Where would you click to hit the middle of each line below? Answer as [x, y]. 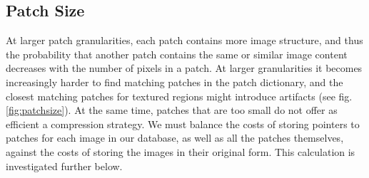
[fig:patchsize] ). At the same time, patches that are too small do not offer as [172, 110]
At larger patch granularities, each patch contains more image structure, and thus [184, 40]
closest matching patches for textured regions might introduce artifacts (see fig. [179, 96]
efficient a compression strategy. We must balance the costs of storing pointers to [183, 124]
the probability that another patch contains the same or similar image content [177, 54]
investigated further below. [64, 166]
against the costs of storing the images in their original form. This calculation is [181, 151]
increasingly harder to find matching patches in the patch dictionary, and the [175, 82]
